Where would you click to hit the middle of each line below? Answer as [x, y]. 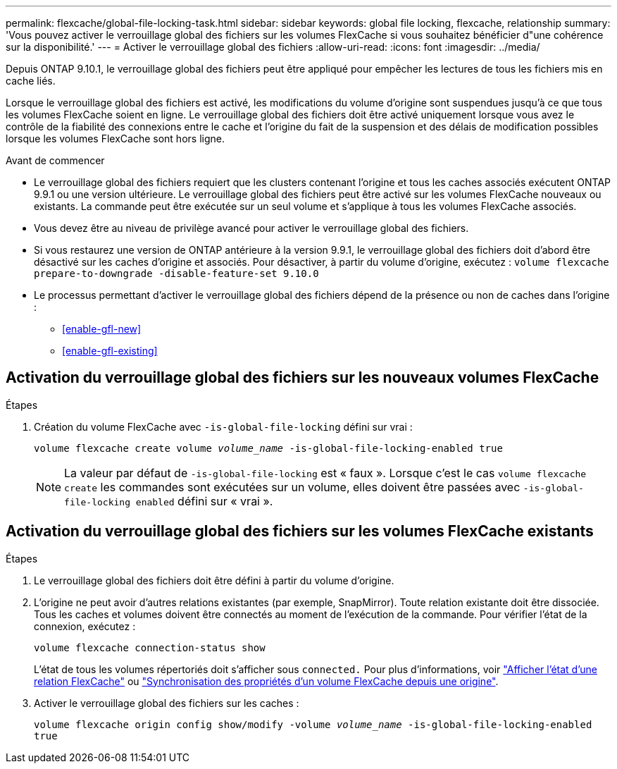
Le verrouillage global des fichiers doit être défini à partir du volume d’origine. [214, 580]
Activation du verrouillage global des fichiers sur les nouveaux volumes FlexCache [303, 378]
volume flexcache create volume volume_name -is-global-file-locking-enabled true [268, 448]
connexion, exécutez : [85, 626]
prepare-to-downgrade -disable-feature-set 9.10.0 [176, 273]
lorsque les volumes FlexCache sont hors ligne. [115, 139]
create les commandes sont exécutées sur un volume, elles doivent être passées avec [292, 487]
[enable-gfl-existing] [110, 351]
